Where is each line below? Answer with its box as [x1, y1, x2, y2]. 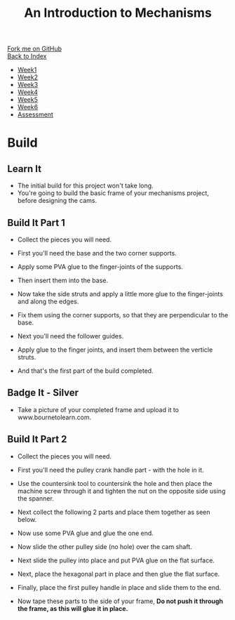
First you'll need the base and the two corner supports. [17, 249, 177, 257]
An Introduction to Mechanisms [24, 5, 212, 21]
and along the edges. [17, 297, 79, 305]
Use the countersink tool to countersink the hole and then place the [17, 479, 213, 487]
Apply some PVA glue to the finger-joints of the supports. [17, 263, 184, 271]
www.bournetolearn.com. [17, 413, 92, 421]
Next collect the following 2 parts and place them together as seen [17, 508, 210, 516]
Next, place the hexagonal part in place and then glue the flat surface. [17, 569, 220, 578]
